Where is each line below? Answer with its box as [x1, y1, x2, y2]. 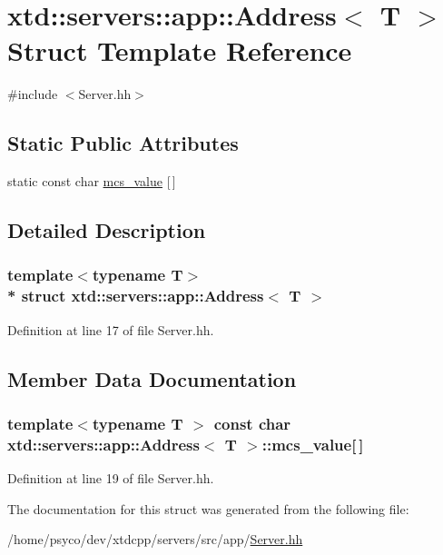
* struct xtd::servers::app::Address [7, 284, 264, 307]
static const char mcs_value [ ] [7, 172, 176, 191]
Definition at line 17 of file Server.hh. [7, 320, 214, 339]
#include [7, 84, 58, 104]
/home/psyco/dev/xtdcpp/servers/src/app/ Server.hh [7, 530, 303, 549]
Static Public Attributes [7, 129, 239, 157]
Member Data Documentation [7, 364, 297, 392]
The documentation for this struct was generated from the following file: [7, 499, 409, 518]
